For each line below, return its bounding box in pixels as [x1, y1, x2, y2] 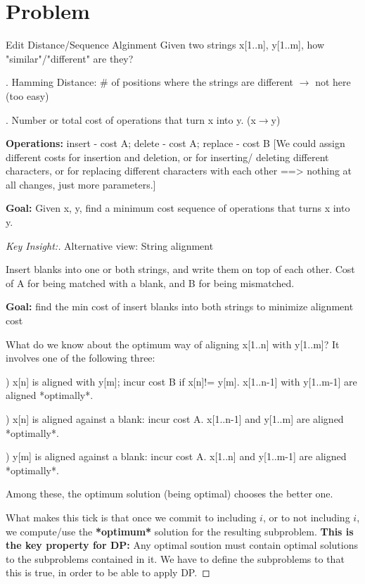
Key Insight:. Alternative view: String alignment [6, 238, 214, 253]
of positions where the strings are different [111, 75, 294, 89]
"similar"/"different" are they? [6, 51, 134, 65]
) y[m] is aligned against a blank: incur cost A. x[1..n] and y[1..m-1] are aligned [6, 449, 347, 464]
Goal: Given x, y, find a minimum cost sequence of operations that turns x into [6, 201, 350, 215]
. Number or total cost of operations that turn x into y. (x [6, 112, 256, 127]
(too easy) [6, 88, 49, 103]
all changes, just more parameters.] [6, 177, 156, 191]
